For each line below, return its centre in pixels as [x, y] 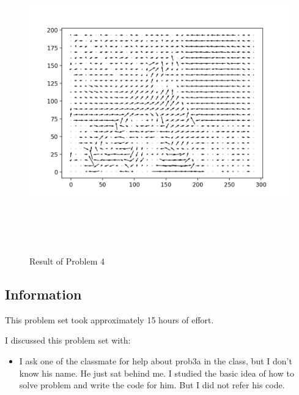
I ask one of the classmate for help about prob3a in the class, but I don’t [156, 360]
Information [43, 294]
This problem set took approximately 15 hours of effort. [109, 319]
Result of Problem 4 [67, 261]
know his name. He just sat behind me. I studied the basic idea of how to [157, 373]
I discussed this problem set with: [68, 340]
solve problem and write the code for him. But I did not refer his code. [152, 385]
